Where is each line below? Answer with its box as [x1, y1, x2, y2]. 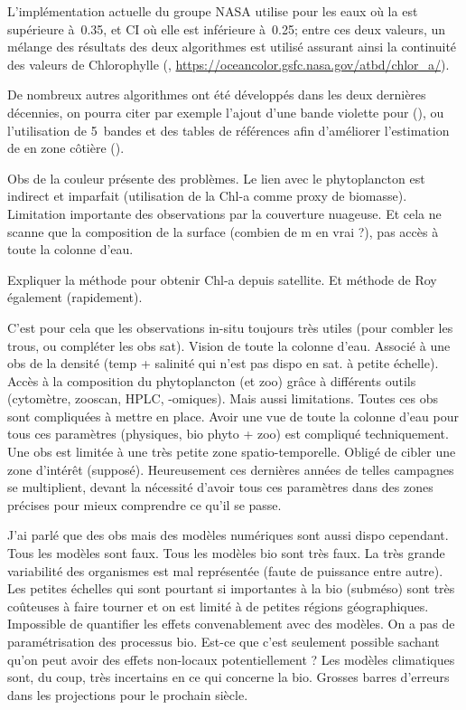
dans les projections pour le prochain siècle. [7, 685, 248, 704]
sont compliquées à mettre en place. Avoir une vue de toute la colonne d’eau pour [7, 406, 459, 425]
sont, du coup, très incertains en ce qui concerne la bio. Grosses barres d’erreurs [7, 667, 450, 686]
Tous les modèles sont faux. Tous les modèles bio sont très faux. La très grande [7, 544, 445, 563]
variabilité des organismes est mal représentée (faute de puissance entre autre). [7, 561, 443, 580]
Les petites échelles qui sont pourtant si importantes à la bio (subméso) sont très [7, 579, 455, 598]
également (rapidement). [7, 288, 143, 307]
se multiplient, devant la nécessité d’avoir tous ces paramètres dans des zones [7, 478, 433, 497]
